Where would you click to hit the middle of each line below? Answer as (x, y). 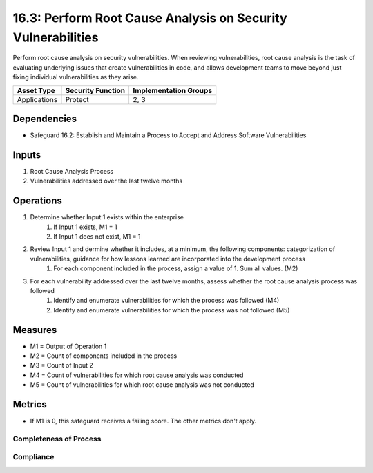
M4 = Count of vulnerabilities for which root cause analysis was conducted (137, 375)
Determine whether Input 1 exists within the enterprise (107, 217)
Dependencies (45, 118)
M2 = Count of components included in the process (104, 356)
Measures (35, 330)
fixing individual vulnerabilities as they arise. (76, 77)
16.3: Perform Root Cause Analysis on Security (150, 18)
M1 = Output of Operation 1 (68, 346)
